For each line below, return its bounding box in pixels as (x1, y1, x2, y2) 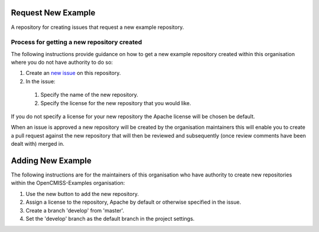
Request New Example (11, 8, 96, 18)
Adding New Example (11, 155, 92, 165)
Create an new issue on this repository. (25, 70, 121, 77)
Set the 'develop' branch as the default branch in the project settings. (25, 215, 195, 223)
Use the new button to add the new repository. (25, 190, 139, 197)
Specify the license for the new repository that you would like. (40, 99, 191, 106)
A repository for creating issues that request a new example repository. (11, 24, 184, 31)
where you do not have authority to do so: (11, 59, 113, 66)
